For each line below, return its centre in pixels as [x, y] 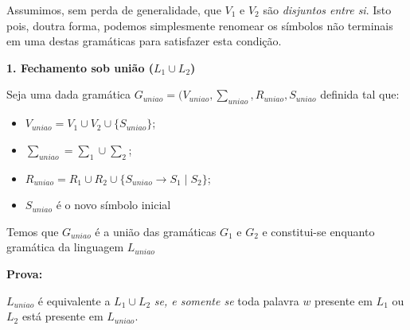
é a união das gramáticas [156, 231]
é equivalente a [74, 300]
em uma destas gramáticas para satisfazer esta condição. [144, 41]
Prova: [25, 273]
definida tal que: [360, 94]
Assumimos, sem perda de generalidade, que [114, 10]
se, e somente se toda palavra [226, 300]
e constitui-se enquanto [318, 231]
